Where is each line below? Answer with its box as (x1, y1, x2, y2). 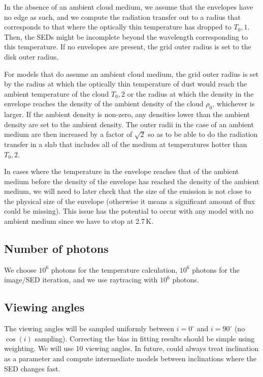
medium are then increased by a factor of (4, 129, 133, 139)
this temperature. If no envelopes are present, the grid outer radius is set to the (4, 41, 251, 52)
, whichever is (212, 98, 255, 109)
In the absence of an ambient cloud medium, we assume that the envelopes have (4, 2, 253, 12)
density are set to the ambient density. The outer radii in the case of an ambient (4, 119, 254, 129)
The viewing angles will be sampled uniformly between (4, 323, 175, 334)
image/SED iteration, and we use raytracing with (4, 274, 158, 285)
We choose (4, 264, 37, 275)
